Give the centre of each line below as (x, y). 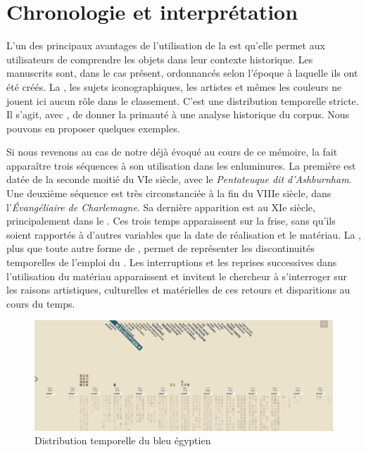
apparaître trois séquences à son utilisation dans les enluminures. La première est (181, 165)
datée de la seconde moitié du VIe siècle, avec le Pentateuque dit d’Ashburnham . (179, 179)
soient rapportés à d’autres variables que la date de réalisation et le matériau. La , (184, 234)
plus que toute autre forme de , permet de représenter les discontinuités (160, 248)
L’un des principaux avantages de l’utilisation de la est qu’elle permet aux (166, 45)
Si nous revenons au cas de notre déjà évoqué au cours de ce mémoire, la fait (172, 152)
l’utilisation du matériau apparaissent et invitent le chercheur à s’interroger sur (177, 276)
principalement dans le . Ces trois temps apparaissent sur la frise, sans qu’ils (171, 221)
